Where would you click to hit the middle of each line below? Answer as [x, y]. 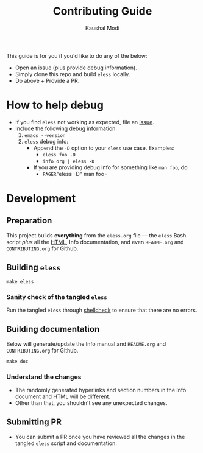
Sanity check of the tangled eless [57, 297]
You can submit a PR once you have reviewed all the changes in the [100, 437]
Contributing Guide [102, 11]
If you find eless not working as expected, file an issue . [84, 122]
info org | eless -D [69, 161]
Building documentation [53, 329]
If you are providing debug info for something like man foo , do [110, 167]
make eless [20, 281]
